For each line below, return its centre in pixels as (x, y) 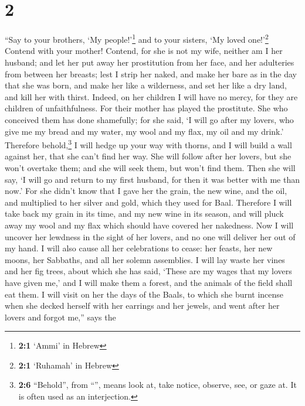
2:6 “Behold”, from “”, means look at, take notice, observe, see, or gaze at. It (157, 385)
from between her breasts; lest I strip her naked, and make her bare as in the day (151, 74)
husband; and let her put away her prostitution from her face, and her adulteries (150, 62)
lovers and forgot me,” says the (60, 317)
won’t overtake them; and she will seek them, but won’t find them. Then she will (150, 167)
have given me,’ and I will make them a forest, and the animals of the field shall (149, 282)
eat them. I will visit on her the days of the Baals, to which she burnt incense (144, 294)
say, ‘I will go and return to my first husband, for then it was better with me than (152, 179)
